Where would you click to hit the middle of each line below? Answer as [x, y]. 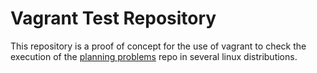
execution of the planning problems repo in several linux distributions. [154, 56]
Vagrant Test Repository [113, 18]
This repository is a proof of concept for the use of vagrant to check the [158, 46]
